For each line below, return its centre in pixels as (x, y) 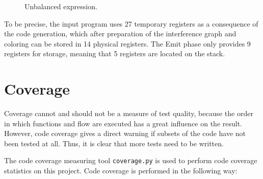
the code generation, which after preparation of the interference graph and (120, 33)
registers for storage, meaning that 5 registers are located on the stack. (115, 53)
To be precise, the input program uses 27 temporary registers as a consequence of (131, 23)
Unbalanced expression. (61, 6)
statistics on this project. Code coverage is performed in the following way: (121, 171)
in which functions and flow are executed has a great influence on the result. (123, 123)
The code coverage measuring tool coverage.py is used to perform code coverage (131, 160)
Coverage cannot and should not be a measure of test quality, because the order (129, 113)
